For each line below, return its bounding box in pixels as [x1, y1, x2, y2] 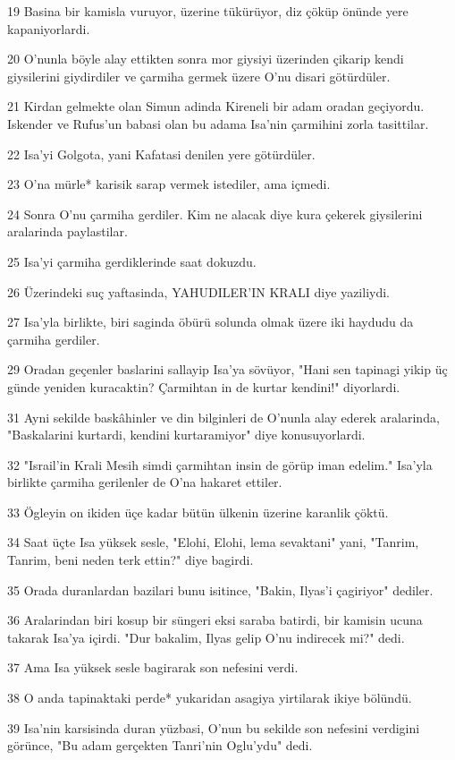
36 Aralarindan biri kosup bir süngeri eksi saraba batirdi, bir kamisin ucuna [7, 611, 423, 629]
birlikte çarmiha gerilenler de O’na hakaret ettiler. [7, 473, 282, 491]
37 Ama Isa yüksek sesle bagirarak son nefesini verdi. [7, 658, 299, 677]
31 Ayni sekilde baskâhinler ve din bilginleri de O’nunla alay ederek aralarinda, [7, 407, 440, 426]
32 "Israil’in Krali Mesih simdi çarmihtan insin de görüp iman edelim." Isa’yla [7, 455, 433, 474]
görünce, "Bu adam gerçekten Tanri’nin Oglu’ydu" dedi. [7, 736, 313, 755]
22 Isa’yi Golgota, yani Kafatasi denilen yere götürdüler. [7, 144, 316, 163]
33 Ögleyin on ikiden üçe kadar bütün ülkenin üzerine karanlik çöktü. [7, 502, 389, 521]
